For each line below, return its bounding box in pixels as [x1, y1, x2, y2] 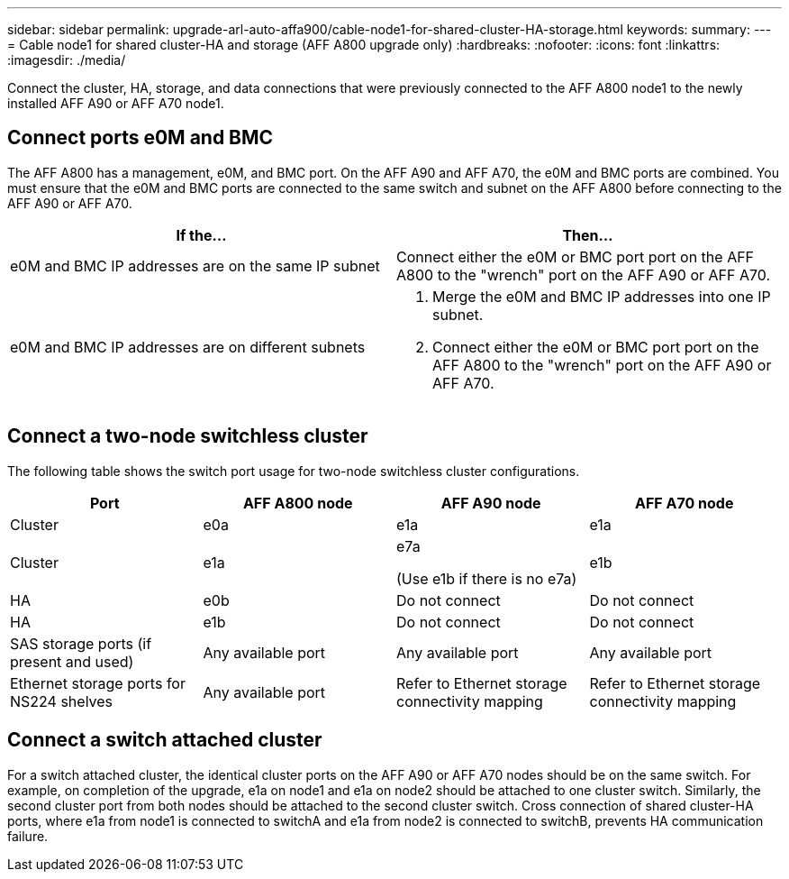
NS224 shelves [10, 691, 113, 710]
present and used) [10, 652, 134, 671]
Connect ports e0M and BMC [7, 126, 274, 150]
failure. [7, 828, 49, 844]
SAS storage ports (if [10, 634, 152, 653]
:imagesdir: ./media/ [7, 52, 126, 68]
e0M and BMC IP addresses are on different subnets [10, 337, 366, 356]
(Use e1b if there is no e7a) [396, 569, 577, 588]
